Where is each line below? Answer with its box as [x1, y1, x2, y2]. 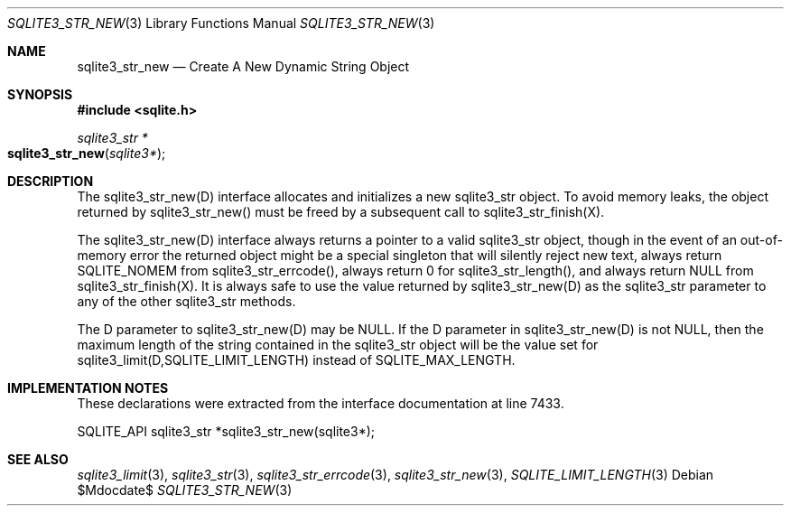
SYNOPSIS [7, 87, 73, 102]
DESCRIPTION [7, 173, 94, 189]
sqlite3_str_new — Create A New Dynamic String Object [77, 59, 410, 74]
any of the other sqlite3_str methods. [77, 294, 296, 309]
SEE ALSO [7, 452, 69, 467]
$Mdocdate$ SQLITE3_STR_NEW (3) [77, 482, 293, 498]
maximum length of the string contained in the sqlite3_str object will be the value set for [77, 337, 599, 352]
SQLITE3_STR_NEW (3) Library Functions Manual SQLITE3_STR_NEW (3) [7, 15, 435, 31]
